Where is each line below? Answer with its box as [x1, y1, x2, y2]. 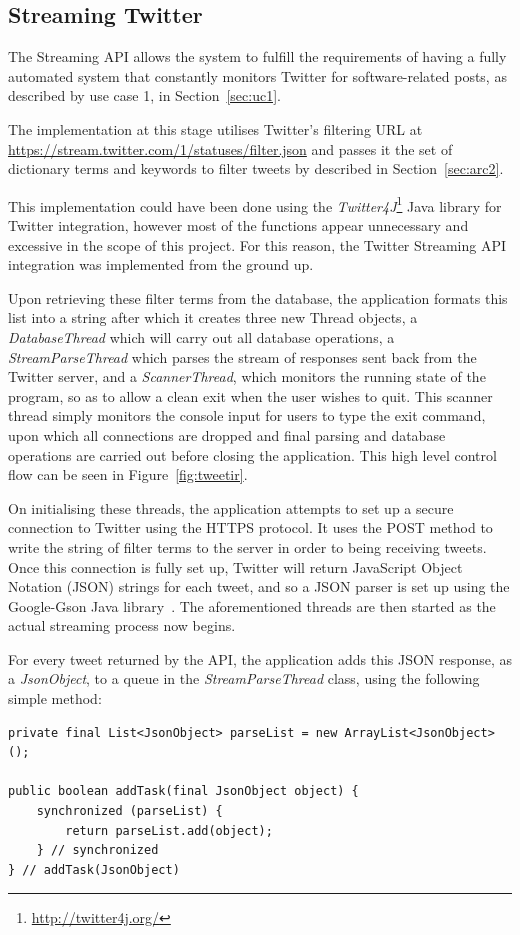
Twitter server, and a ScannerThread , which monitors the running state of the [8, 366, 486, 387]
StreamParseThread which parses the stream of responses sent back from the [8, 346, 477, 367]
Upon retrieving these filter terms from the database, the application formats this [8, 287, 508, 308]
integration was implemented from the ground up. [8, 254, 314, 275]
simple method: [8, 688, 102, 709]
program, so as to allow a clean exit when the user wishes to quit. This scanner [8, 385, 493, 406]
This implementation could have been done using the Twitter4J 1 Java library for [8, 192, 502, 216]
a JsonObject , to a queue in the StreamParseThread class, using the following [8, 668, 480, 689]
